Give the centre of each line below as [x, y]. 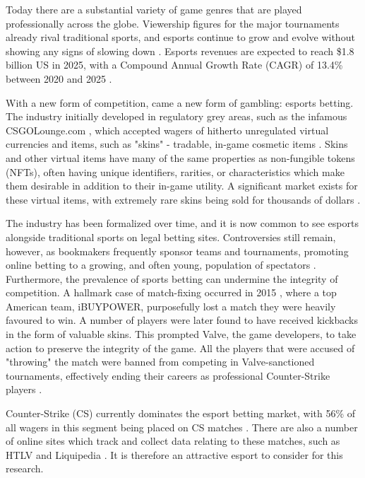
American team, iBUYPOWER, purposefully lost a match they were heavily [171, 306]
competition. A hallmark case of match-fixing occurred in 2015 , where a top [171, 292]
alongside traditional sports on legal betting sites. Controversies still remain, [171, 237]
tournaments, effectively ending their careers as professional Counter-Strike [168, 375]
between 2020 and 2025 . [59, 78]
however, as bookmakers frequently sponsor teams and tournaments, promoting [177, 251]
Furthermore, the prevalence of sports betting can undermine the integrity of [172, 278]
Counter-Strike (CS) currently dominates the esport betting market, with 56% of [181, 413]
